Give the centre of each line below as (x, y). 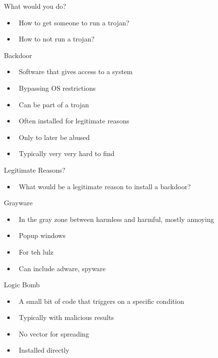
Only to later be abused (54, 137)
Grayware (18, 203)
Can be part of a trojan (54, 104)
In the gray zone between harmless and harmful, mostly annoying (116, 219)
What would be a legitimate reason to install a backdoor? (105, 186)
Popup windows (42, 235)
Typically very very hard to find (67, 153)
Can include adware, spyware (62, 268)
